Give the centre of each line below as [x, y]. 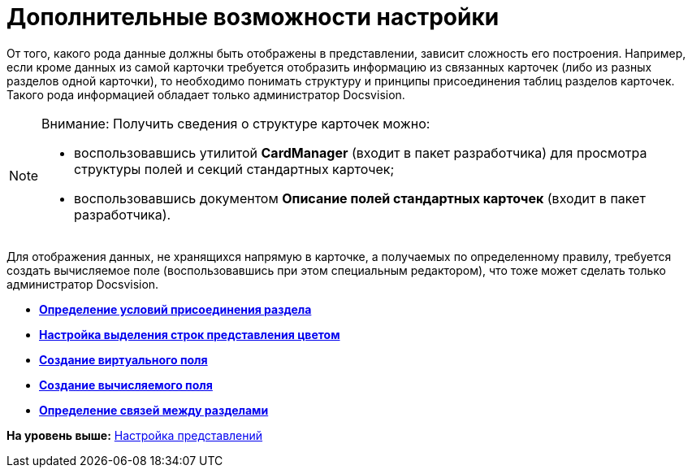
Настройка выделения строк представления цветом [190, 334]
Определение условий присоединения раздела [175, 309]
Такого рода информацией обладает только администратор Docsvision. [206, 94]
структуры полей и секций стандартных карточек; [234, 169]
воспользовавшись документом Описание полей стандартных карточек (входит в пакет [360, 198]
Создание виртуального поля [123, 359]
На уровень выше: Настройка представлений [135, 435]
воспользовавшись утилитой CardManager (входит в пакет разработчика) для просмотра [361, 152]
